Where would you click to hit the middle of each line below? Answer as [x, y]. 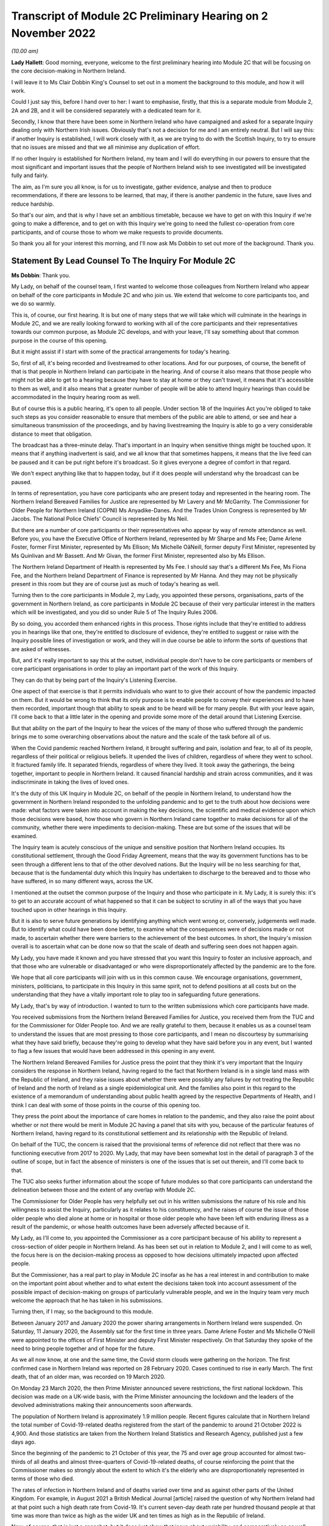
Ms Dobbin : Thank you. [41, 275]
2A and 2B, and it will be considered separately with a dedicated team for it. [106, 110]
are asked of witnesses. [41, 649]
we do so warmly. [34, 304]
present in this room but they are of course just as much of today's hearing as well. [115, 584]
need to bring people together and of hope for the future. [83, 1348]
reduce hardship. [33, 204]
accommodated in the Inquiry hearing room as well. [76, 397]
